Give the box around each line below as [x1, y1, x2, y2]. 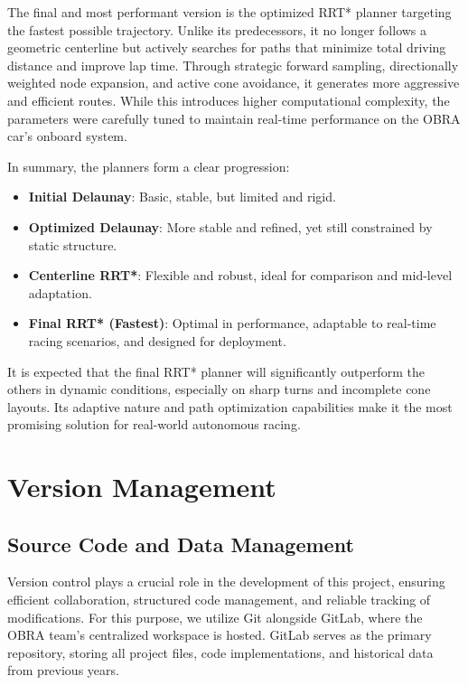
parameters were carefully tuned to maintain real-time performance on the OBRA [7, 108, 461, 127]
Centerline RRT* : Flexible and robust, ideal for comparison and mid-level [28, 266, 453, 285]
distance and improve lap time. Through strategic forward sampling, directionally [7, 55, 459, 74]
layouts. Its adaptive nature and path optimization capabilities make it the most [7, 397, 453, 416]
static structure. [28, 235, 117, 254]
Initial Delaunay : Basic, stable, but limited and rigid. [28, 187, 336, 206]
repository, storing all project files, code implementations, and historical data [7, 643, 434, 662]
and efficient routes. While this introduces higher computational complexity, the [7, 90, 450, 109]
